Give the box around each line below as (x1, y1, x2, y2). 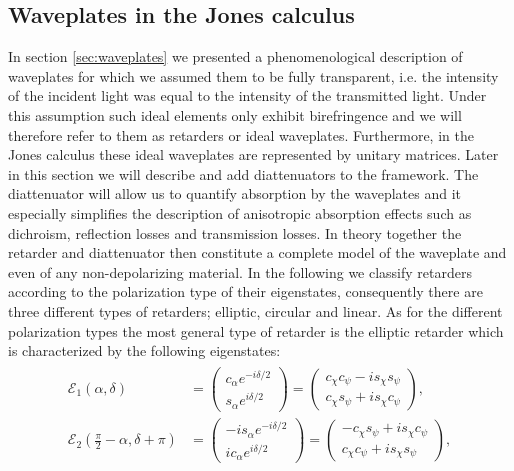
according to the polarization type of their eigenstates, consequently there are (8, 281, 483, 302)
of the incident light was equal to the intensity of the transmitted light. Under (8, 85, 487, 106)
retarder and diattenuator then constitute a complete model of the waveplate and (8, 242, 507, 263)
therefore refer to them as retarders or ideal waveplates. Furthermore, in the (8, 124, 474, 145)
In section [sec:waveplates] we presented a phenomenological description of (8, 46, 463, 67)
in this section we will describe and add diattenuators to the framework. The (8, 163, 479, 184)
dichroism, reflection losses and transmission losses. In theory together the (8, 222, 462, 243)
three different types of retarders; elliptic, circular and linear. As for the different (8, 300, 503, 321)
